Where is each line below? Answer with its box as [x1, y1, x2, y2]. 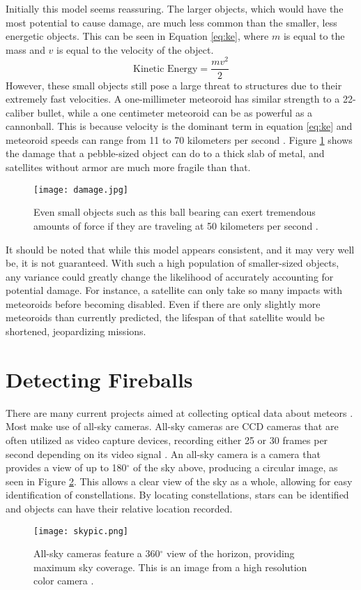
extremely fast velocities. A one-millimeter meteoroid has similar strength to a [6, 91, 340, 106]
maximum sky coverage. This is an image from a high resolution [33, 559, 307, 574]
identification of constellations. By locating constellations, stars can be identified [6, 487, 349, 502]
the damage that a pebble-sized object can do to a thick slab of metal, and [6, 146, 325, 161]
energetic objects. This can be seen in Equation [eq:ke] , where [6, 29, 269, 43]
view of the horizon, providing [166, 546, 295, 561]
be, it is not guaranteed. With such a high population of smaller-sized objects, [6, 256, 339, 270]
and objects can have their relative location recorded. [6, 501, 233, 515]
